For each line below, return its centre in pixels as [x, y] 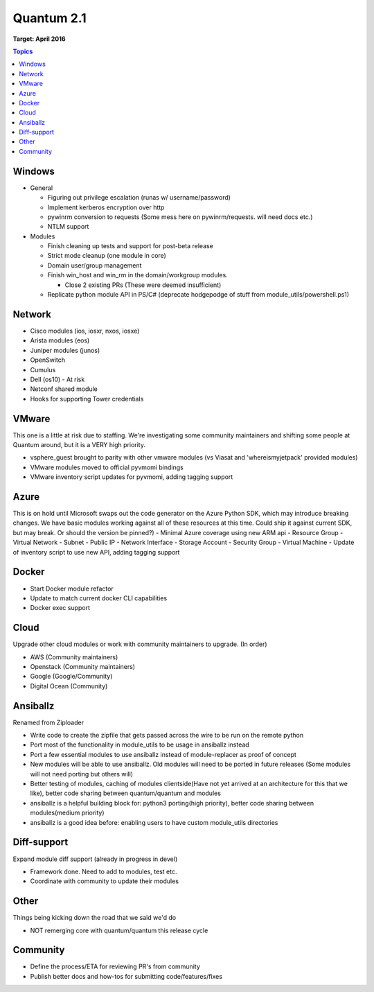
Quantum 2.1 [50, 18]
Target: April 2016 [39, 39]
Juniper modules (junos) [65, 350]
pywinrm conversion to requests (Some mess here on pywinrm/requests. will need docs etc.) [180, 217]
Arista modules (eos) [60, 340]
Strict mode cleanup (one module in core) [107, 256]
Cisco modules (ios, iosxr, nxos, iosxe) [85, 331]
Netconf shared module [64, 389]
